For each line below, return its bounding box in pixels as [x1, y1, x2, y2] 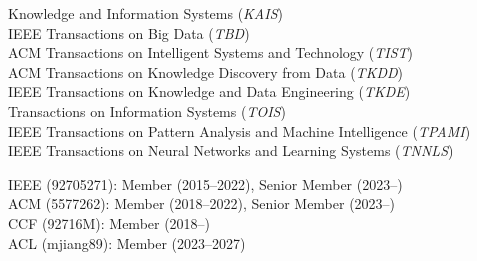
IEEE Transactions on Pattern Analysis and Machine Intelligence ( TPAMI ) [8, 120, 471, 141]
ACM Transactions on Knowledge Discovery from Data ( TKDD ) [8, 61, 403, 82]
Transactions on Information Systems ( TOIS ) [8, 100, 286, 121]
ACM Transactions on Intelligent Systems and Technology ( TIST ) [8, 42, 414, 63]
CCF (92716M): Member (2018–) [8, 212, 211, 233]
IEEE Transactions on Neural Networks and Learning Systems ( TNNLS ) [8, 140, 454, 161]
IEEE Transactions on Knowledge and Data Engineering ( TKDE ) [8, 81, 411, 102]
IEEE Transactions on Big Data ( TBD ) [8, 22, 250, 43]
